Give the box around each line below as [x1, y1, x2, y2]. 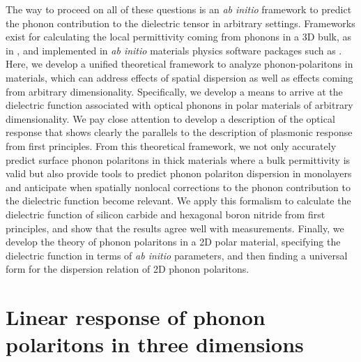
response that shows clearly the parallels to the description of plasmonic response [6, 125, 353, 139]
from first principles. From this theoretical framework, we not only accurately [6, 138, 337, 153]
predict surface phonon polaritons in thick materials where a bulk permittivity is [6, 152, 351, 167]
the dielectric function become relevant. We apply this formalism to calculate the [6, 193, 351, 208]
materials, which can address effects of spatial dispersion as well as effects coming [6, 70, 353, 84]
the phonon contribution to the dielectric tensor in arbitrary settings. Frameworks [6, 15, 355, 30]
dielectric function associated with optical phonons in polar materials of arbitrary [6, 98, 353, 112]
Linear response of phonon [6, 303, 266, 331]
